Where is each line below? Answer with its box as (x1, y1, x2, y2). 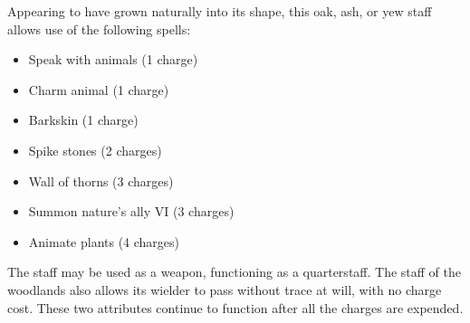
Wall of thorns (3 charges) (28, 171, 174, 190)
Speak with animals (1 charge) (28, 50, 198, 69)
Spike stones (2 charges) (28, 140, 162, 159)
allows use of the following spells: (7, 19, 191, 38)
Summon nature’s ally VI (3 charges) (28, 202, 235, 221)
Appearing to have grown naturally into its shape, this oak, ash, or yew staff (7, 2, 432, 20)
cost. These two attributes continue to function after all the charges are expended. (7, 298, 464, 317)
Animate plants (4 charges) (28, 232, 180, 251)
